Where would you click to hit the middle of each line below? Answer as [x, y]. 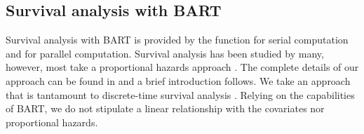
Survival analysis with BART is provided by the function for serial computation [177, 40]
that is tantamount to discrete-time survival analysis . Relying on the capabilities [180, 94]
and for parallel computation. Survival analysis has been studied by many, [165, 53]
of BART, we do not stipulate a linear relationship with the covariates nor [165, 108]
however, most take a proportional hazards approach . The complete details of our [182, 67]
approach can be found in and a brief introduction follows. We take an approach [178, 80]
